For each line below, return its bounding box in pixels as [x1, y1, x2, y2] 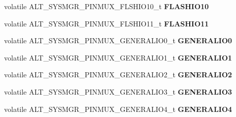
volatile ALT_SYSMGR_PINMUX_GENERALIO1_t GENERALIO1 [4, 52, 232, 63]
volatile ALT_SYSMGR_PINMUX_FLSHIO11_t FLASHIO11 [4, 18, 209, 28]
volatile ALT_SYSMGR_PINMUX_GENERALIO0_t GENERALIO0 [4, 35, 232, 46]
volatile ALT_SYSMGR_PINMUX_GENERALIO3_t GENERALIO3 [4, 86, 232, 97]
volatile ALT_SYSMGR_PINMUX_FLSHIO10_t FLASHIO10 [4, 1, 209, 11]
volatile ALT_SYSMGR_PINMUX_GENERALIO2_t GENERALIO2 [4, 69, 232, 80]
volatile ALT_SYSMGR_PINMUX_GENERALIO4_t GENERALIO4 [4, 103, 232, 114]
